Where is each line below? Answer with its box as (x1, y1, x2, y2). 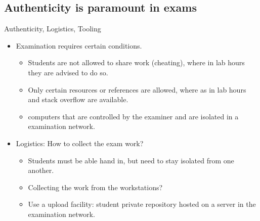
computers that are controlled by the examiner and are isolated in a (28, 111, 239, 121)
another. (28, 165, 54, 175)
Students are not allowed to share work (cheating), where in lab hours (28, 57, 245, 68)
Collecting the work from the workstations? (28, 182, 163, 192)
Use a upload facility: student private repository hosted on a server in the (28, 199, 256, 209)
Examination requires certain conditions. (16, 40, 142, 51)
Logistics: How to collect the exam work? (16, 138, 144, 148)
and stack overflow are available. (28, 94, 128, 105)
